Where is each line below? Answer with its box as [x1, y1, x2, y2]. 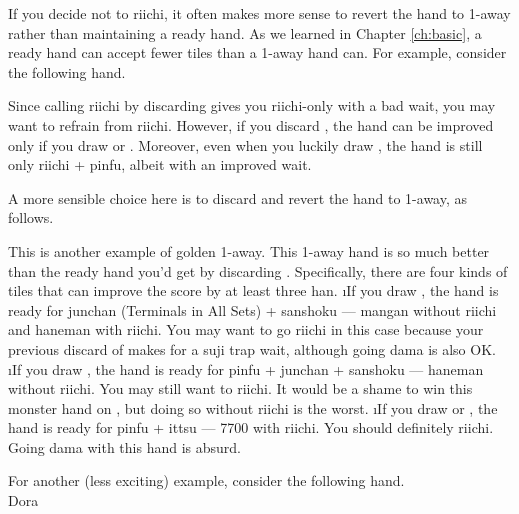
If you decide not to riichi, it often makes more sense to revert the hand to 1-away [8, 3, 511, 23]
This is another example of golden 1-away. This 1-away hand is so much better [8, 240, 490, 261]
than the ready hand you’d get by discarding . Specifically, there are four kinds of [8, 260, 508, 281]
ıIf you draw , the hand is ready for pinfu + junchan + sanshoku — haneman [8, 358, 484, 379]
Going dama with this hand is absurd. [8, 436, 241, 457]
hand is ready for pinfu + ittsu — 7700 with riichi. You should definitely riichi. [8, 417, 494, 438]
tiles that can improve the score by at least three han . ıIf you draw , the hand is [8, 280, 499, 301]
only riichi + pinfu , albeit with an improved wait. [8, 154, 312, 175]
